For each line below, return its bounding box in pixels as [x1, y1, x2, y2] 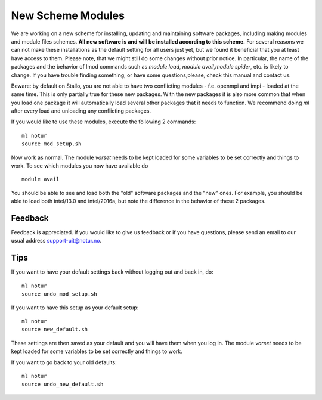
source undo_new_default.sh [21, 381, 104, 387]
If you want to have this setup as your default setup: [11, 304, 139, 311]
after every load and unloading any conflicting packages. [11, 107, 151, 114]
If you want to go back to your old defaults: [11, 358, 117, 366]
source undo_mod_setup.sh [21, 291, 98, 297]
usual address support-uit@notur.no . [11, 237, 101, 244]
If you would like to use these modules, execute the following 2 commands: [11, 118, 196, 125]
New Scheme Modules [11, 9, 125, 22]
